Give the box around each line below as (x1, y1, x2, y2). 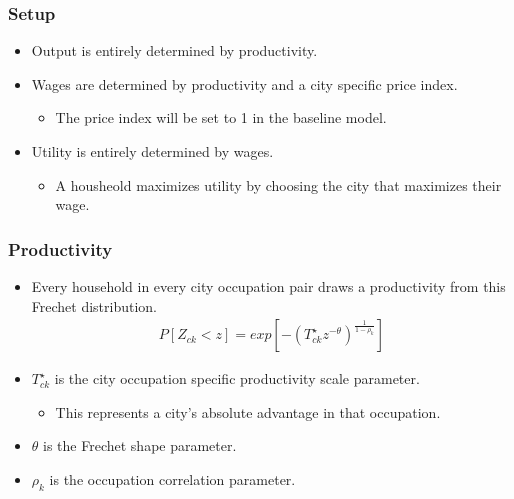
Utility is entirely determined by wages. (31, 141, 274, 161)
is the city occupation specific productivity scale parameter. (54, 368, 420, 389)
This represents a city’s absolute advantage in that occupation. (55, 401, 441, 422)
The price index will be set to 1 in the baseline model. (55, 107, 387, 128)
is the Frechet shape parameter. (43, 435, 237, 456)
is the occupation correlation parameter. (49, 469, 296, 489)
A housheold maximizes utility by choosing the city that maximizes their (55, 174, 502, 195)
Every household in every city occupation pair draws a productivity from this (31, 276, 506, 296)
